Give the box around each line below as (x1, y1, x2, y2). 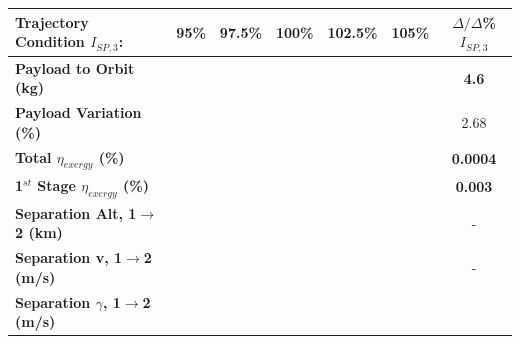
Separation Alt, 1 (15, 202, 137, 223)
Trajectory (15, 11, 89, 32)
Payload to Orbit (15, 57, 135, 78)
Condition (15, 31, 85, 52)
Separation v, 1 (15, 247, 123, 268)
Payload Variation (15, 102, 142, 123)
